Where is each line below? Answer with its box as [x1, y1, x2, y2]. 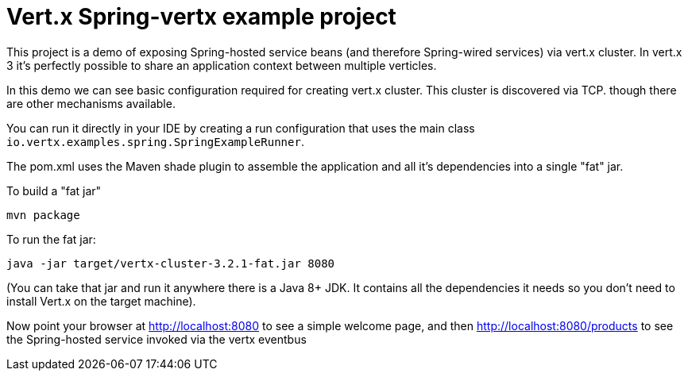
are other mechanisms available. [6, 96, 176, 110]
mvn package [6, 208, 80, 221]
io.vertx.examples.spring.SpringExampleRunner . [6, 134, 304, 148]
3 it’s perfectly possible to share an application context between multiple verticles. [6, 58, 437, 72]
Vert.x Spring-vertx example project [6, 3, 396, 30]
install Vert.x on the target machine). [6, 294, 196, 308]
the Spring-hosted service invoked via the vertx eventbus [6, 332, 307, 346]
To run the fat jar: [6, 232, 96, 246]
